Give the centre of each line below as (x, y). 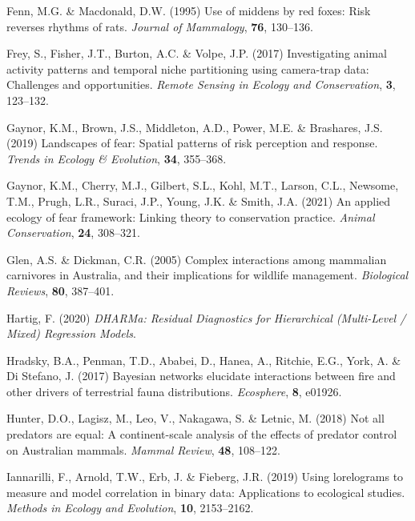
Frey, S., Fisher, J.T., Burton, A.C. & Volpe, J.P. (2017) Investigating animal (197, 53)
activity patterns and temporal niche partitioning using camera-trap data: (188, 68)
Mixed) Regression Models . (71, 333)
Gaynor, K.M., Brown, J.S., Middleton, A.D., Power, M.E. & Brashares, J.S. (195, 127)
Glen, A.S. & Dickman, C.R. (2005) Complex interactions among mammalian (197, 259)
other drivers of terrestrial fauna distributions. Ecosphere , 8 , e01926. (174, 391)
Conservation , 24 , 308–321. (73, 232)
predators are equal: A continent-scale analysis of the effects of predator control (202, 434)
